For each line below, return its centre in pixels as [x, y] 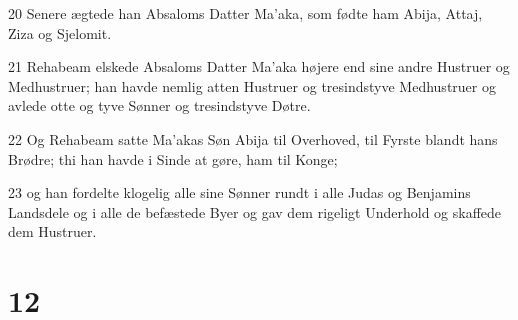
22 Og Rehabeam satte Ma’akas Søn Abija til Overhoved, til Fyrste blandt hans [253, 138]
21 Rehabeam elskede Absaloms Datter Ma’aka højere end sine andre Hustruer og [259, 66]
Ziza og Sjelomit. [60, 32]
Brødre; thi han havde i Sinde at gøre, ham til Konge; [173, 158]
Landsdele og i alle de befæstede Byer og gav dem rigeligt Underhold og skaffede [255, 211]
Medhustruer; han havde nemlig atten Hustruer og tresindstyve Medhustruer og [252, 85]
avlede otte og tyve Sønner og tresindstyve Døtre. [159, 105]
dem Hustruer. [52, 231]
